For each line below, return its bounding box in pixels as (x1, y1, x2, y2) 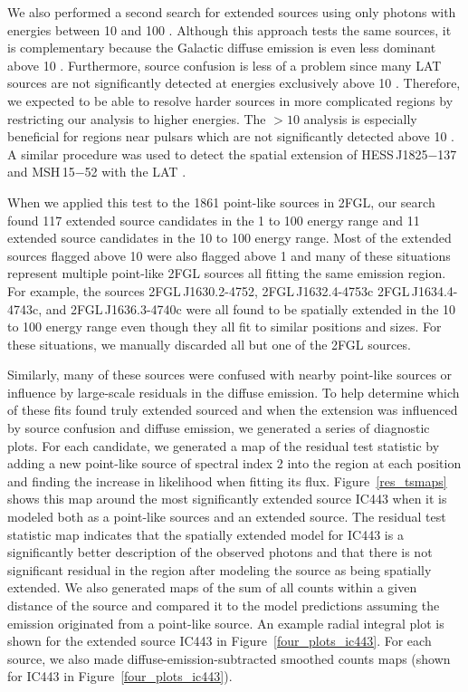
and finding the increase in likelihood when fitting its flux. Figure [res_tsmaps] (7, 471, 447, 490)
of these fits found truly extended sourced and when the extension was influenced (7, 400, 458, 419)
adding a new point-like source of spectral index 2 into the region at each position (7, 454, 462, 473)
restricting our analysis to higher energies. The (7, 109, 266, 128)
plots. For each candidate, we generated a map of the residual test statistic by (7, 436, 440, 455)
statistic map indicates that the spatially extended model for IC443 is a (7, 524, 404, 543)
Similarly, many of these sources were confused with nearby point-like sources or (7, 365, 453, 384)
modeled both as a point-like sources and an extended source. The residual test (7, 507, 446, 526)
